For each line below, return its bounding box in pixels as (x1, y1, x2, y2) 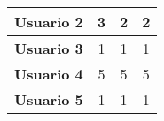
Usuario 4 (14, 64, 83, 84)
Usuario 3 (14, 38, 83, 58)
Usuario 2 (14, 11, 83, 32)
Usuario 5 (14, 89, 83, 110)
